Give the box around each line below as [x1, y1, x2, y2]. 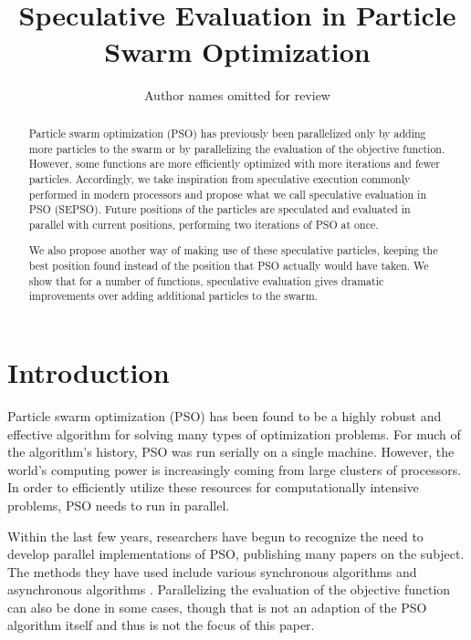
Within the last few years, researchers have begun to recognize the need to [7, 526, 424, 545]
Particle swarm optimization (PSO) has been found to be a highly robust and [7, 406, 442, 425]
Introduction [7, 354, 170, 390]
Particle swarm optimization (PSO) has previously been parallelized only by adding [28, 125, 426, 140]
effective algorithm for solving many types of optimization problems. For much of [7, 424, 461, 443]
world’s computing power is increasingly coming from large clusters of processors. [7, 459, 462, 479]
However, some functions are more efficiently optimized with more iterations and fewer [28, 156, 440, 171]
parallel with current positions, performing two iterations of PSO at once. [28, 216, 379, 232]
